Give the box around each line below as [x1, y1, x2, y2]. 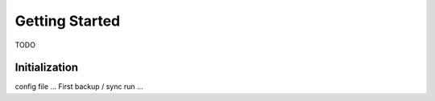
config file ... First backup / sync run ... [14, 82, 144, 91]
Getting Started [14, 12, 121, 30]
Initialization [14, 61, 79, 75]
